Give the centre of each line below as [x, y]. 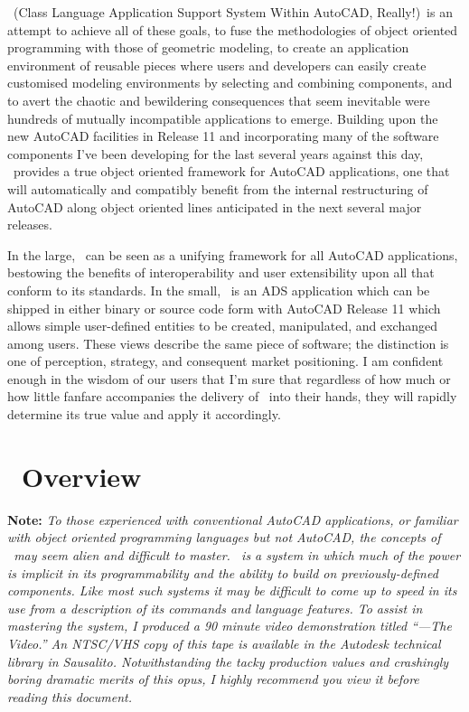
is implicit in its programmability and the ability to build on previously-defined [223, 572]
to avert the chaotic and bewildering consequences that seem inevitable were [219, 100]
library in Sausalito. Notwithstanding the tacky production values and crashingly [228, 661]
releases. [30, 225]
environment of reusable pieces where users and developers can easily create [217, 65]
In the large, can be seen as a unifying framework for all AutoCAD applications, [233, 254]
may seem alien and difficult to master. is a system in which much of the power [237, 554]
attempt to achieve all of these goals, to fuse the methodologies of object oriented [233, 29]
